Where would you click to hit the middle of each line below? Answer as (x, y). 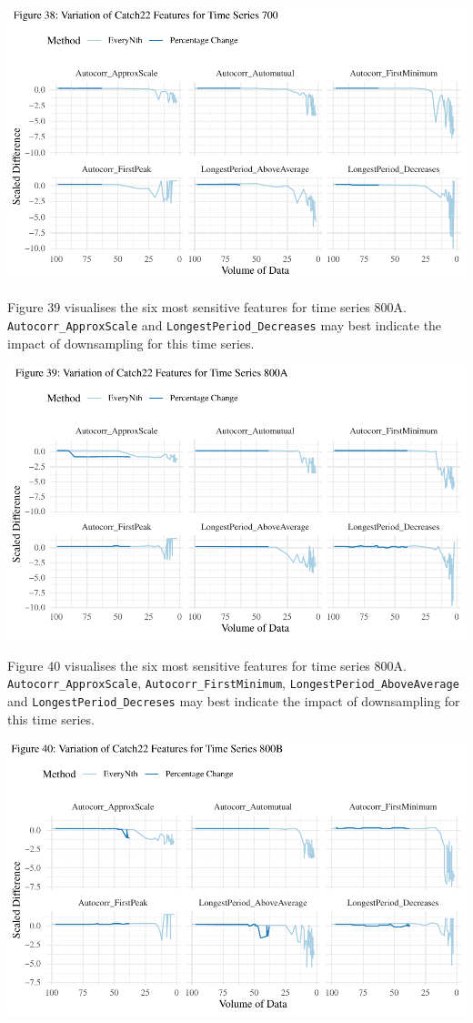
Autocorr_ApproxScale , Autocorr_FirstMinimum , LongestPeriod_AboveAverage (233, 683)
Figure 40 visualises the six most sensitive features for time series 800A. (207, 665)
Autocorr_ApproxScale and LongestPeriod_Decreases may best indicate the (225, 325)
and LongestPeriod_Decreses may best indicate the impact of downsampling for (234, 701)
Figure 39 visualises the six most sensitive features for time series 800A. (207, 307)
